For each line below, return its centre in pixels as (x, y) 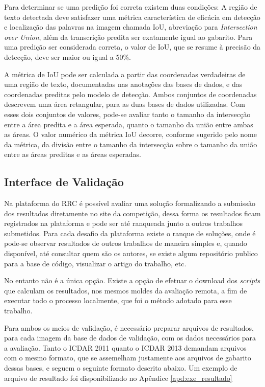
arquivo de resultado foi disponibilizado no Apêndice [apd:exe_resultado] (118, 378)
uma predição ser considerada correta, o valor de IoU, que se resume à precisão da (132, 47)
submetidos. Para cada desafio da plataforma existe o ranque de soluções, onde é (130, 233)
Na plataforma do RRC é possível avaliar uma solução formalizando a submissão (130, 203)
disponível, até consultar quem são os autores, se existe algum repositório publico (131, 253)
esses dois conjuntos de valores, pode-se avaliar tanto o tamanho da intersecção (127, 114)
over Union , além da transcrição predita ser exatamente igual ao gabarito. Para (128, 37)
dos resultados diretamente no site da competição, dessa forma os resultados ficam (132, 213)
